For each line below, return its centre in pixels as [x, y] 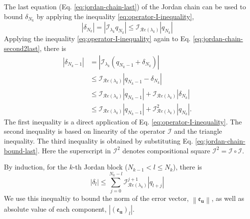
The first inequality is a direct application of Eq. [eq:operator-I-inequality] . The [123, 121]
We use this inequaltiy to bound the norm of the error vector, [96, 198]
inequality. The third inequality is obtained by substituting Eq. [99, 140]
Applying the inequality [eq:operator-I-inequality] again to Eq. [97, 38]
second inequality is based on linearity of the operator [85, 131]
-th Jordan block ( [100, 167]
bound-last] [21, 150]
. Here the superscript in [74, 150]
